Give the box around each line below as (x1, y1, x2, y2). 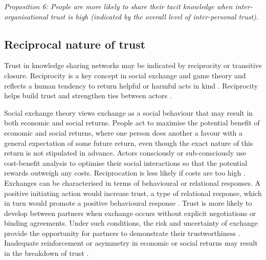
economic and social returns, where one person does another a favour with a (4, 127, 243, 138)
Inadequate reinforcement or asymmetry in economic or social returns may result (4, 237, 258, 248)
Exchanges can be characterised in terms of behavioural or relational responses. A (4, 177, 261, 188)
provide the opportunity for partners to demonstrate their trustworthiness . (4, 227, 240, 238)
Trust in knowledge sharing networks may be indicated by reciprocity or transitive (4, 60, 262, 71)
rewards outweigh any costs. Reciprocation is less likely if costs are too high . (4, 167, 246, 178)
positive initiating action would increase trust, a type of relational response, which (4, 187, 262, 198)
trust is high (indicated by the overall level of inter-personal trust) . (50, 11, 258, 21)
